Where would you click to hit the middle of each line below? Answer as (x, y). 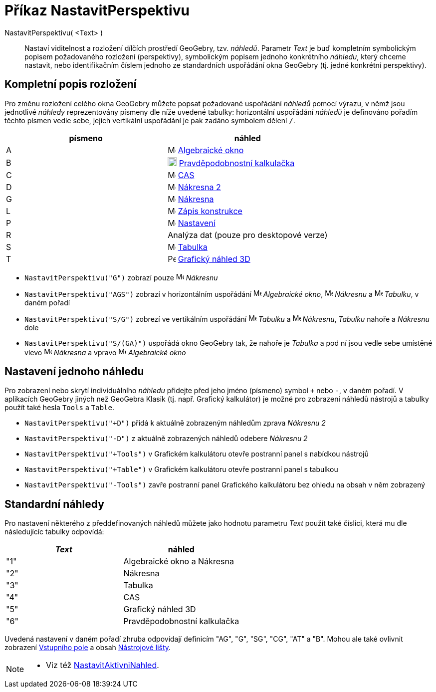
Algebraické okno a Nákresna (179, 562)
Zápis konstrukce (210, 211)
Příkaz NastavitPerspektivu (97, 10)
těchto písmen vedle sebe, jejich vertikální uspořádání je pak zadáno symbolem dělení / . (150, 120)
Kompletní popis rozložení (71, 84)
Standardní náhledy (54, 504)
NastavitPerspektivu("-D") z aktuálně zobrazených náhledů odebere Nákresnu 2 (166, 439)
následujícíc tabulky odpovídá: (54, 532)
